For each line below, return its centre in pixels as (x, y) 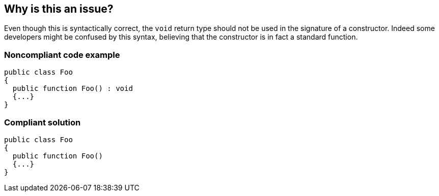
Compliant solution (43, 122)
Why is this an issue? (59, 9)
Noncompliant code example (62, 55)
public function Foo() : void (73, 89)
